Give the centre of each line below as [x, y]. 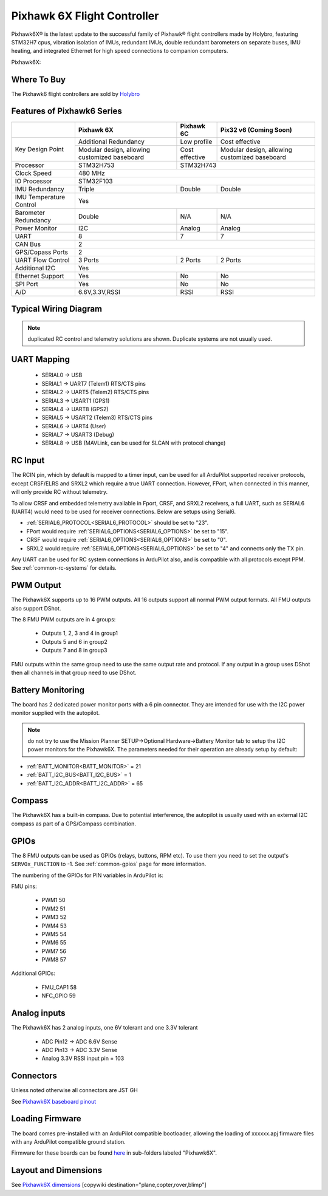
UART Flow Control [42, 260]
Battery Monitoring [48, 690]
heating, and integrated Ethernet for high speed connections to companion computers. [120, 51]
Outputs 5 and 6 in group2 [74, 641]
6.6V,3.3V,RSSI [99, 292]
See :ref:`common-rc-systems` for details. [64, 568]
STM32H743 [198, 165]
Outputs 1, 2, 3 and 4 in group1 [80, 633]
